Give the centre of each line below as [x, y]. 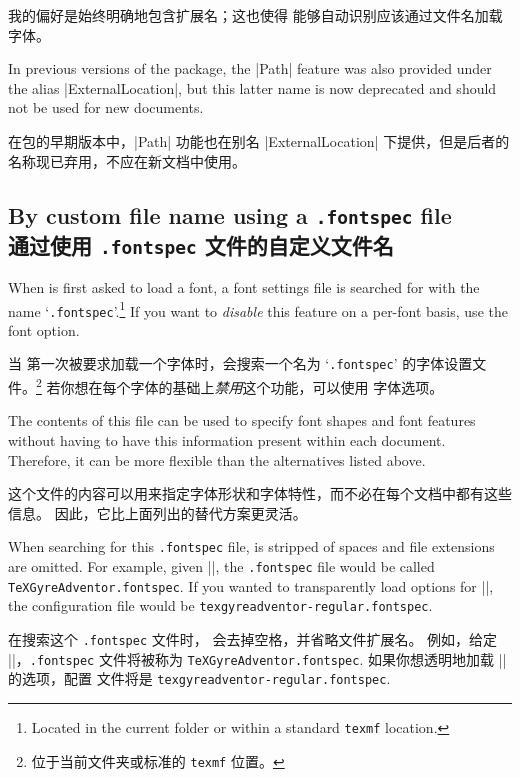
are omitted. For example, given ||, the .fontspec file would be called [221, 565]
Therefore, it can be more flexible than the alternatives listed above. [217, 459]
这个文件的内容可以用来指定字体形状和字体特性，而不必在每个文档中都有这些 [260, 493]
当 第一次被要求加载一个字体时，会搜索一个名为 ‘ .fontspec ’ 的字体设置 [240, 363]
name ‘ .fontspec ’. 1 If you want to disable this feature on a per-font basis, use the [258, 309]
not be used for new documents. [106, 107]
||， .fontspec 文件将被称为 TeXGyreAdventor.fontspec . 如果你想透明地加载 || [257, 658]
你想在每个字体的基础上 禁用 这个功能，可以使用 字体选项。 [252, 386]
